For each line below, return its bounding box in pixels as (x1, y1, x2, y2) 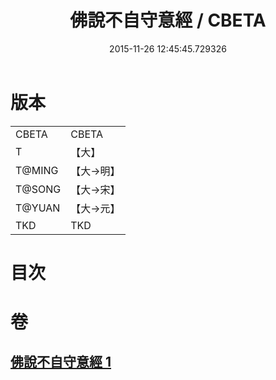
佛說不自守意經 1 (10, 354, 112, 371)
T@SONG (15, 182, 62, 196)
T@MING (15, 163, 59, 177)
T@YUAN (15, 201, 61, 215)
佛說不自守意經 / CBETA (69, 9, 267, 32)
